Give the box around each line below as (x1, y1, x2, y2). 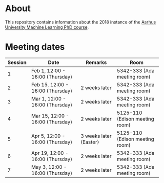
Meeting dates (5, 41, 65, 53)
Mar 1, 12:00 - (31, 95, 66, 102)
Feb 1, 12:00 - (31, 67, 66, 74)
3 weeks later (80, 132, 112, 139)
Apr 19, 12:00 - (31, 149, 69, 156)
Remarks (85, 59, 107, 66)
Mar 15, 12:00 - (31, 112, 69, 119)
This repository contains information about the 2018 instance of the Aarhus (5, 19, 156, 25)
